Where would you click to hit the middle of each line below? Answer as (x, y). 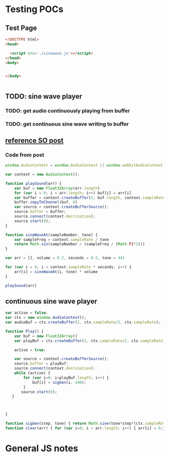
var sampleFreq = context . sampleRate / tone (62, 240)
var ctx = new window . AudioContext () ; (46, 318)
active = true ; (30, 350)
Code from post (25, 155)
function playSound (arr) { (33, 183)
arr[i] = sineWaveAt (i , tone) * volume (56, 272)
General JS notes (42, 449)
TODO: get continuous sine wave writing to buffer (67, 124)
